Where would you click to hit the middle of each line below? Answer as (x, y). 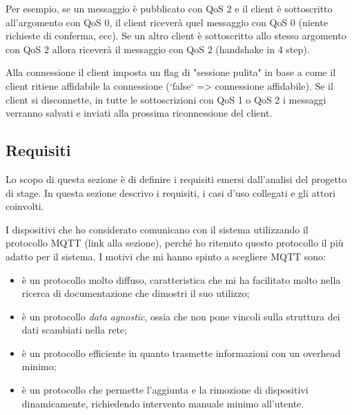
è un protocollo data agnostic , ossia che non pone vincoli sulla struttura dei (181, 316)
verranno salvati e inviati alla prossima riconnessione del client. (139, 113)
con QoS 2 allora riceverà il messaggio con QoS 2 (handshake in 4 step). (158, 49)
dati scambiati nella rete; (74, 330)
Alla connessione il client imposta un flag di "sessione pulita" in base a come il (171, 72)
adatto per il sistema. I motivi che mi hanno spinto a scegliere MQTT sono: (166, 256)
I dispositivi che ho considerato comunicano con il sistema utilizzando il (157, 229)
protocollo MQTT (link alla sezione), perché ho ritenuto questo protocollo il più (175, 243)
